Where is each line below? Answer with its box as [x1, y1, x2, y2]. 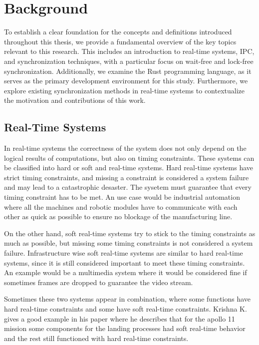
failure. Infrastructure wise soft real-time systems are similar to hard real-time [4, 248, 243, 258]
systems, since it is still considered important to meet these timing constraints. [4, 257, 245, 268]
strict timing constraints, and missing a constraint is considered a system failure [4, 172, 249, 182]
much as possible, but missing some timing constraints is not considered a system [4, 238, 253, 248]
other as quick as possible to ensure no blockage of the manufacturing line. [4, 211, 233, 222]
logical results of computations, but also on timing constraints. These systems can [4, 152, 255, 163]
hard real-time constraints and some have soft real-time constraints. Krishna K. [4, 303, 247, 314]
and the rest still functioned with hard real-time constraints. [4, 333, 189, 343]
